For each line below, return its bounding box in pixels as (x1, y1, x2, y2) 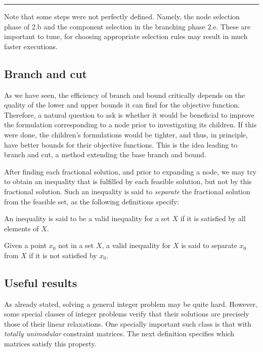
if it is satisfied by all (180, 213, 246, 224)
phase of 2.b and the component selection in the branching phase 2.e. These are (4, 21, 251, 31)
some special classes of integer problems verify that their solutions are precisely (4, 308, 249, 319)
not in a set (58, 240, 94, 251)
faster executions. (4, 41, 58, 51)
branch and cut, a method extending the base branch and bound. (4, 149, 206, 160)
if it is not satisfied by (29, 250, 97, 260)
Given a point (4, 240, 47, 251)
